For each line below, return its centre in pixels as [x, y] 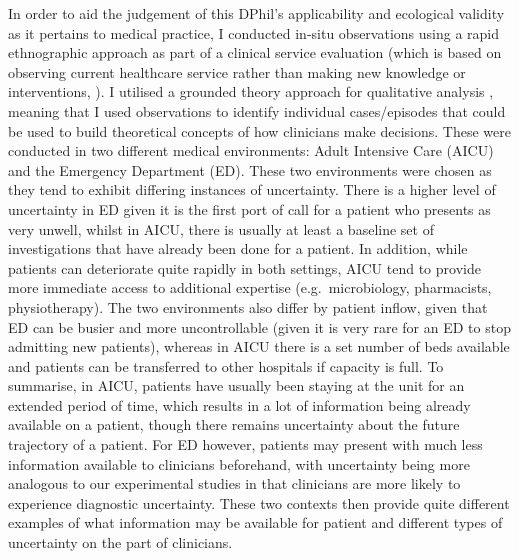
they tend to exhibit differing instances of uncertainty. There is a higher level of [252, 189]
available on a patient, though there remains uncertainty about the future [234, 424]
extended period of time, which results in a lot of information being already [239, 404]
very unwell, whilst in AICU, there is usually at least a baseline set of [221, 228]
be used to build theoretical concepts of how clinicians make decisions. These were [259, 130]
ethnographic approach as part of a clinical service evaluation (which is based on [255, 52]
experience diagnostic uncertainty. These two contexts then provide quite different [259, 502]
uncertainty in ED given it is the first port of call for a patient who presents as [249, 208]
